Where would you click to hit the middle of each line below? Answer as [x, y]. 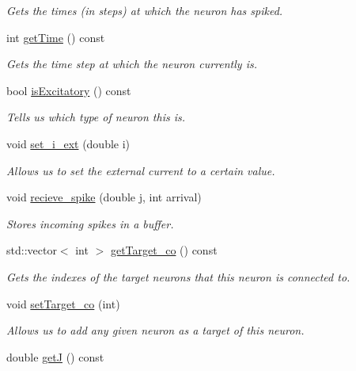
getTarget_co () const [164, 250]
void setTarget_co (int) [63, 303]
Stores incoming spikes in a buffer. [90, 223]
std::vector [32, 250]
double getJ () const [55, 356]
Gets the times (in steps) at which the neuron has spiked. [145, 10]
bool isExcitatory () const [69, 90]
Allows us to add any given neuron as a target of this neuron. [155, 330]
